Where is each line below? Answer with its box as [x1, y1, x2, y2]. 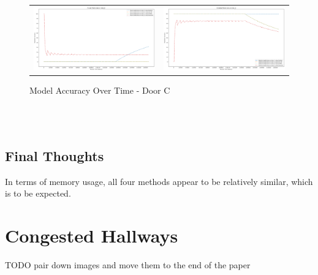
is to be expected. [5, 187, 71, 200]
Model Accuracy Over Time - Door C [29, 83, 170, 96]
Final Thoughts [5, 146, 104, 165]
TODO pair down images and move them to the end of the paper [5, 258, 251, 271]
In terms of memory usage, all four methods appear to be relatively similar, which [5, 175, 313, 187]
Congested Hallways [5, 223, 178, 248]
